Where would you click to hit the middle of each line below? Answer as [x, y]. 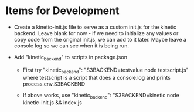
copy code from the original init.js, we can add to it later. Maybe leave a [100, 39]
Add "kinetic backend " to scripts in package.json [70, 58]
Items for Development [62, 11]
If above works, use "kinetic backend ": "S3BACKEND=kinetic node [101, 96]
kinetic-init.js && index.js [52, 103]
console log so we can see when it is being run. [72, 46]
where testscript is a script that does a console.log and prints [97, 77]
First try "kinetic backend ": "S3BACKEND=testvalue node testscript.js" [105, 70]
